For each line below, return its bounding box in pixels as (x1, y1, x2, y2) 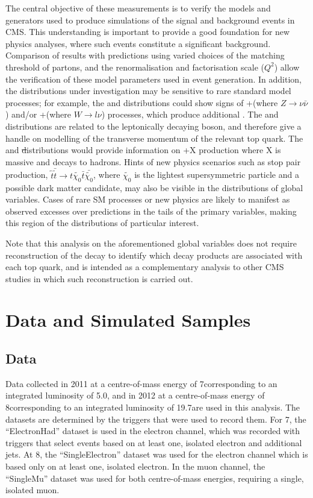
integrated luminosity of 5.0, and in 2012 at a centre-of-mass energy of (5, 389, 265, 402)
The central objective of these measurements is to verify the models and (5, 2, 271, 14)
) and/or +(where (5, 108, 71, 121)
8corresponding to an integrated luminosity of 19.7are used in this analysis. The (5, 401, 300, 414)
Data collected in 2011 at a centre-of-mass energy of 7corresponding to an (5, 377, 277, 389)
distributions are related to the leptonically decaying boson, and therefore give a (5, 119, 302, 132)
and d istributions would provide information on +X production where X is (5, 143, 281, 156)
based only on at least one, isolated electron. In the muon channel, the (5, 460, 265, 473)
